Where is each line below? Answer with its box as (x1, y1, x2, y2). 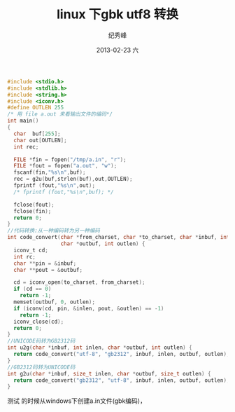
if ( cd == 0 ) (13, 285, 52, 293)
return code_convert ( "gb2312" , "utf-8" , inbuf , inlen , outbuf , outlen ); (13, 376, 230, 384)
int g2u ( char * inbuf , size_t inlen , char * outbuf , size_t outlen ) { (7, 370, 211, 377)
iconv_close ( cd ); (13, 318, 64, 325)
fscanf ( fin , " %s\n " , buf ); (13, 169, 86, 176)
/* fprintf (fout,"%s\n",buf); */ (13, 188, 114, 195)
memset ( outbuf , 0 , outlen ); (13, 298, 96, 305)
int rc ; (13, 253, 36, 260)
